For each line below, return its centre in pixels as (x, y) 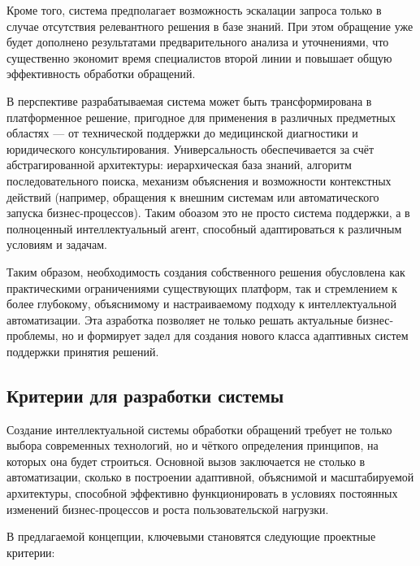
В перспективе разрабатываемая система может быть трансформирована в (189, 100)
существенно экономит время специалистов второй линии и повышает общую (199, 57)
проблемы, (32, 335)
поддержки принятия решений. (83, 351)
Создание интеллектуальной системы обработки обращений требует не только (199, 429)
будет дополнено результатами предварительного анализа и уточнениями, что (198, 42)
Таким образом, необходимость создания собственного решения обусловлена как (206, 271)
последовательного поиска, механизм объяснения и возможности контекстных (199, 180)
